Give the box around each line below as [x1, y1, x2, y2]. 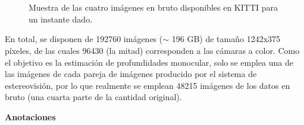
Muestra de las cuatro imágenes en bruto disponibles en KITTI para [29, 1, 278, 14]
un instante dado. [29, 12, 93, 25]
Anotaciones [5, 110, 56, 123]
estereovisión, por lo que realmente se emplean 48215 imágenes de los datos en [5, 79, 290, 91]
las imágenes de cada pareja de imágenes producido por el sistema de [5, 68, 257, 80]
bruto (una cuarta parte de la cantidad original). [5, 91, 182, 103]
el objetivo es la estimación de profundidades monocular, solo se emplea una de [5, 56, 293, 68]
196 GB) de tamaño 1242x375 [171, 33, 281, 45]
